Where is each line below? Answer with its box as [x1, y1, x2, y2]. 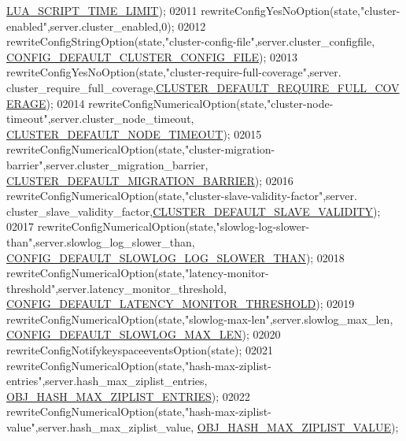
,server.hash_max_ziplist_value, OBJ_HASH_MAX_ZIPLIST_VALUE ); [35, 419, 399, 435]
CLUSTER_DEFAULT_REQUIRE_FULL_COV [156, 79, 400, 95]
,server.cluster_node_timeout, [47, 110, 194, 127]
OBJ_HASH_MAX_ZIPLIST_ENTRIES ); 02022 [6, 387, 250, 404]
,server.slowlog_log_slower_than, [32, 233, 195, 250]
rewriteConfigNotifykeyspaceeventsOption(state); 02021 [6, 342, 274, 358]
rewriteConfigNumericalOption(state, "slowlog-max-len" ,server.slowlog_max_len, [6, 310, 393, 327]
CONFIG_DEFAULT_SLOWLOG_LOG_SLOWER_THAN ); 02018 [6, 249, 345, 265]
